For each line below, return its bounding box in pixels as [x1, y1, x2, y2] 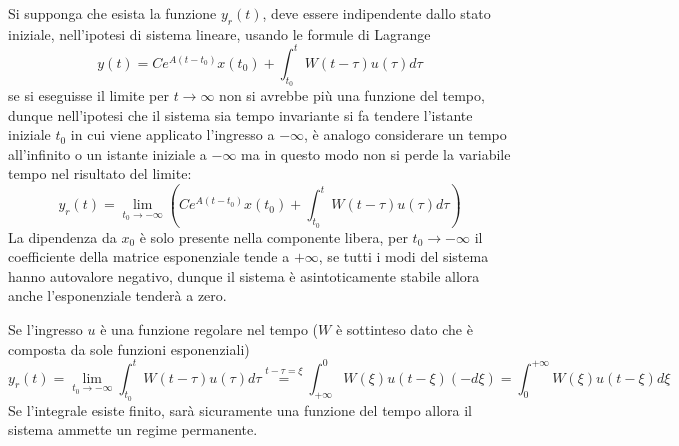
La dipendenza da [8, 226, 117, 247]
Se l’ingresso [8, 318, 83, 339]
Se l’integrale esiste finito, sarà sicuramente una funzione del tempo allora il [8, 399, 473, 420]
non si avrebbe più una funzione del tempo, [219, 85, 485, 106]
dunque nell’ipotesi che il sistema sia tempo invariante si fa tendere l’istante [8, 104, 473, 125]
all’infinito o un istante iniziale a [8, 143, 207, 164]
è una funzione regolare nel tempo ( [100, 318, 319, 339]
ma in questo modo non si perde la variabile [241, 143, 511, 164]
